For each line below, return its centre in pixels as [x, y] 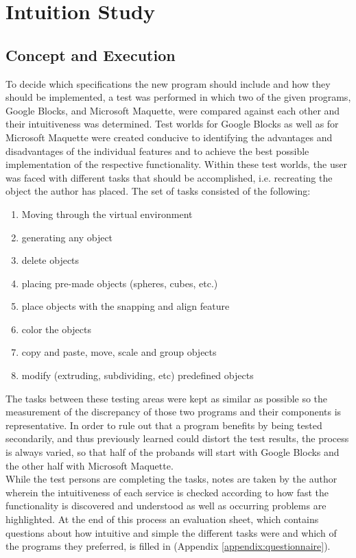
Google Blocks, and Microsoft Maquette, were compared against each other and [173, 110]
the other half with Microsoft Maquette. [90, 465]
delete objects [50, 260]
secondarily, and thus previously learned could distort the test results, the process [177, 438]
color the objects [57, 329]
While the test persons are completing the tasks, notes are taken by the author [171, 479]
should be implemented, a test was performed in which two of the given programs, [178, 97]
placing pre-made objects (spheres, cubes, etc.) [120, 283]
